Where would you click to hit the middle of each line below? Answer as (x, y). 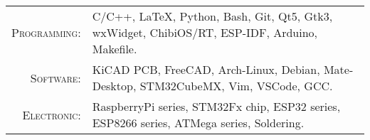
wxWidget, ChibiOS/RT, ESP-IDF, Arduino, (205, 32)
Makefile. (115, 49)
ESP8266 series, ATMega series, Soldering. (198, 123)
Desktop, (114, 86)
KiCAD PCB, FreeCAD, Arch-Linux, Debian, (206, 69)
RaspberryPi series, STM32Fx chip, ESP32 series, (216, 106)
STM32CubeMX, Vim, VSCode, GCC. (236, 86)
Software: (55, 77)
